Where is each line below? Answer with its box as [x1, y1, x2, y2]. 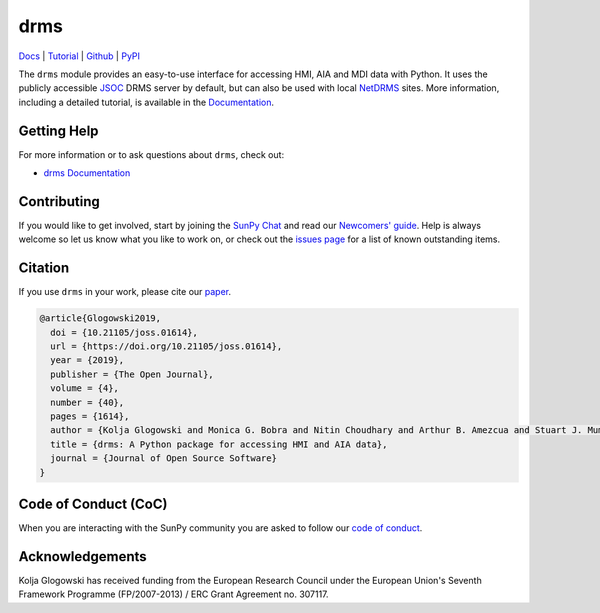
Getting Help [18, 122, 99, 139]
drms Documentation [43, 167, 131, 179]
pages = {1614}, [50, 410, 130, 422]
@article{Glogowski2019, [39, 313, 162, 324]
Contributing [18, 193, 100, 210]
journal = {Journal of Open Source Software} [50, 453, 277, 464]
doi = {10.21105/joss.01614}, [50, 326, 199, 338]
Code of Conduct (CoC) [18, 495, 168, 512]
